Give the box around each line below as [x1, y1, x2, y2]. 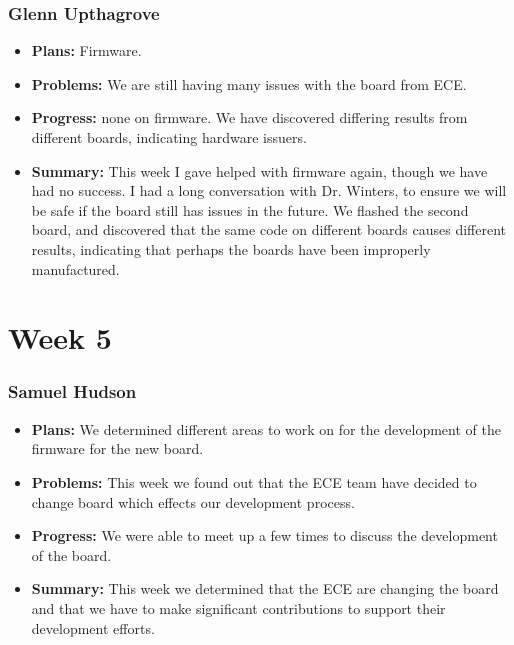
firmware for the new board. [31, 438, 204, 459]
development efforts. [31, 617, 155, 638]
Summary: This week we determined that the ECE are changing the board [31, 578, 499, 599]
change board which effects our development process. [31, 491, 355, 512]
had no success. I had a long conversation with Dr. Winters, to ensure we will [31, 180, 507, 201]
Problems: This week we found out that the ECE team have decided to [31, 471, 477, 492]
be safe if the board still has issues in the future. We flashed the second [31, 199, 469, 220]
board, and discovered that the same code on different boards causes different [31, 219, 507, 240]
